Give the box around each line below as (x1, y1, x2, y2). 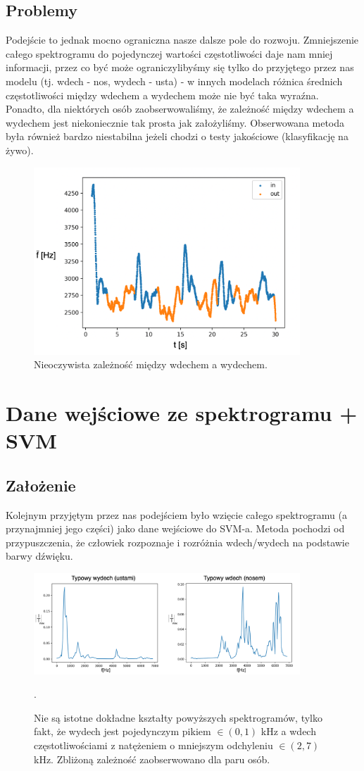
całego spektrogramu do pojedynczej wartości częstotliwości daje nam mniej (6, 46, 333, 61)
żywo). (6, 142, 34, 157)
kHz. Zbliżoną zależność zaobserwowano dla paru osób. (34, 751, 270, 766)
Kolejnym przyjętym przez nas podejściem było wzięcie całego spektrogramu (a (6, 507, 347, 522)
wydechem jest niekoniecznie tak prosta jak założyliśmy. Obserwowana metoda (6, 115, 345, 130)
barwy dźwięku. (6, 549, 73, 563)
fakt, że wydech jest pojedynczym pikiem (34, 724, 211, 739)
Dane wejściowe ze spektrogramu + (6, 399, 358, 427)
